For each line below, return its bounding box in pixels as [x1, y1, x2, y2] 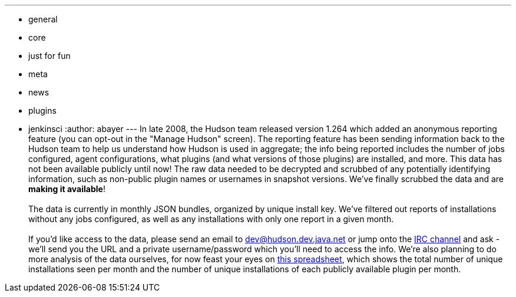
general [28, 14, 58, 24]
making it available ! [28, 184, 105, 194]
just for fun [28, 51, 71, 61]
